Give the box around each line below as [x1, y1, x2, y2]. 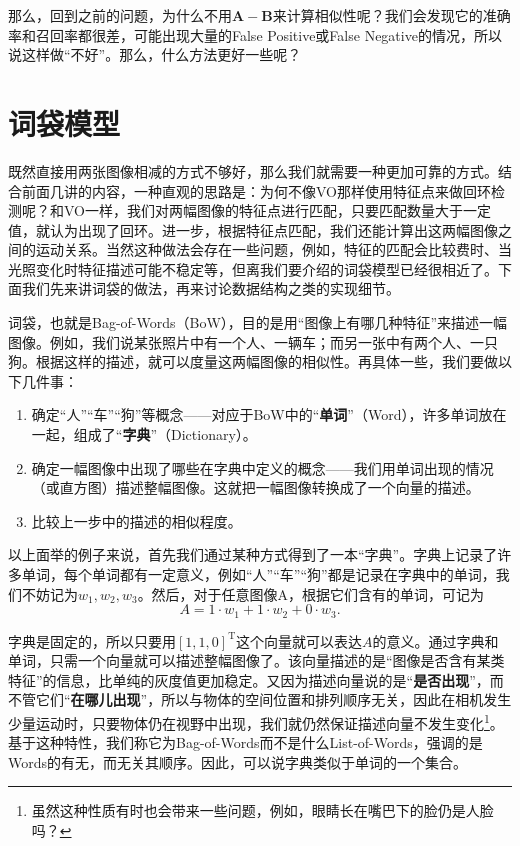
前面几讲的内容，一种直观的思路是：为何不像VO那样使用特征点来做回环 [21, 180, 491, 201]
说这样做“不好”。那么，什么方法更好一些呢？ [8, 44, 302, 65]
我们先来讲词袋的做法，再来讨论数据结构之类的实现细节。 [21, 278, 400, 299]
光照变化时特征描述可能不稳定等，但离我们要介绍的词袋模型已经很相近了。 [8, 258, 498, 279]
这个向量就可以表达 [235, 630, 362, 651]
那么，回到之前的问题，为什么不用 [8, 5, 232, 25]
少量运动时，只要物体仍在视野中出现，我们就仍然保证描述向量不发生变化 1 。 [8, 710, 504, 733]
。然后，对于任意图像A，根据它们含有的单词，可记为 [137, 583, 485, 604]
